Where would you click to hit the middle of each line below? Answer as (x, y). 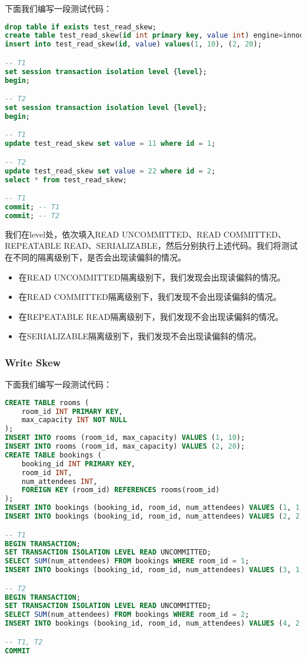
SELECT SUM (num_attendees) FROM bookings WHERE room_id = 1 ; (127, 561)
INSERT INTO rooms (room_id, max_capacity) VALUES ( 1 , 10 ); (125, 438)
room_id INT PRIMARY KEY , (72, 411)
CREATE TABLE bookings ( (53, 455)
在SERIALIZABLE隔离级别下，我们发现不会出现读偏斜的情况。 (140, 336)
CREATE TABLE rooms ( (47, 403)
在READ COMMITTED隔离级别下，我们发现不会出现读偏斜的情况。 (150, 297)
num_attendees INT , (59, 481)
